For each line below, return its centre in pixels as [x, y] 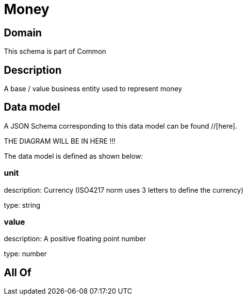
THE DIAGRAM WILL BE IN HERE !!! [60, 141]
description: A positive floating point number [75, 239]
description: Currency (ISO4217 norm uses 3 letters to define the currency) [124, 190]
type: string [22, 205]
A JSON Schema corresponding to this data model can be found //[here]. [121, 126]
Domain [23, 33]
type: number [25, 254]
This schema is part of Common [55, 51]
